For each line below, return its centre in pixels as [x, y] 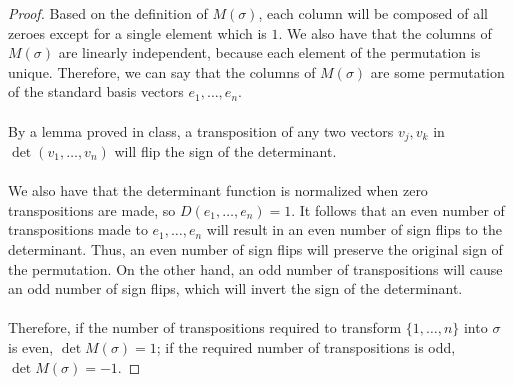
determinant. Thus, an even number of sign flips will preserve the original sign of [255, 248]
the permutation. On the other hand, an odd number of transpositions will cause [255, 268]
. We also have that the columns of [385, 32]
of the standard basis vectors [96, 91]
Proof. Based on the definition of [108, 13]
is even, [31, 346]
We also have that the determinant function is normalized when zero [218, 190]
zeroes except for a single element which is [137, 32]
